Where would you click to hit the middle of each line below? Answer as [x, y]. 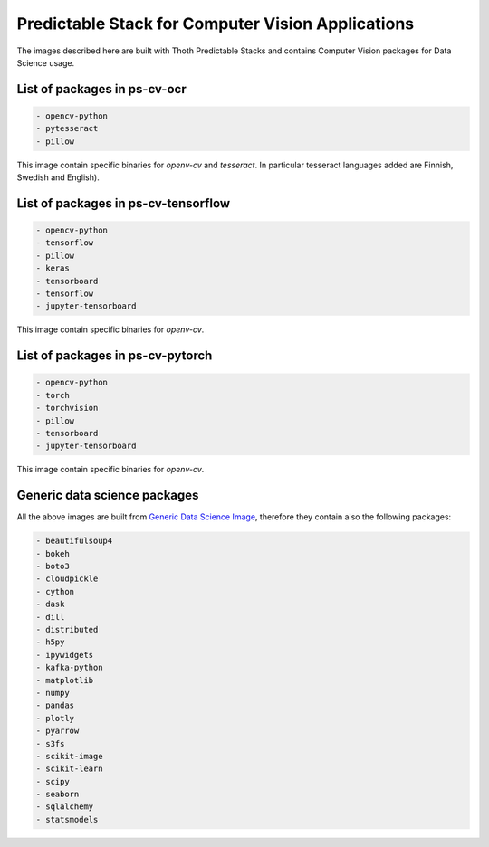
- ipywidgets [65, 655]
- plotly [55, 718]
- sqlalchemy [65, 807]
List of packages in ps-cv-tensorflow [124, 203]
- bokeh [53, 553]
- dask [50, 604]
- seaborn [58, 795]
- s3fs [50, 743]
